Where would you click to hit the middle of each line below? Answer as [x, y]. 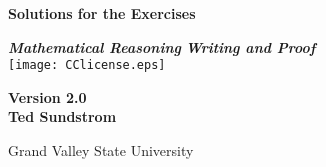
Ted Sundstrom [62, 116]
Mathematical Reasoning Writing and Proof [162, 46]
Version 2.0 [47, 96]
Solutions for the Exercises [102, 13]
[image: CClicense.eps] [87, 65]
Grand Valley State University [101, 150]
